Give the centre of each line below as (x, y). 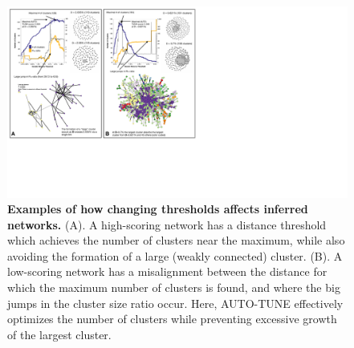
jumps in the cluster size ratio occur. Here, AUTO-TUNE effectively (175, 303)
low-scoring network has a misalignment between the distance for (167, 271)
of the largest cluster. (59, 334)
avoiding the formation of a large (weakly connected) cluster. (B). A (175, 255)
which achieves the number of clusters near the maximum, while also (176, 240)
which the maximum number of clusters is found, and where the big (174, 287)
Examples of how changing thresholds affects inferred (158, 209)
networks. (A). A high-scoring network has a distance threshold (167, 224)
